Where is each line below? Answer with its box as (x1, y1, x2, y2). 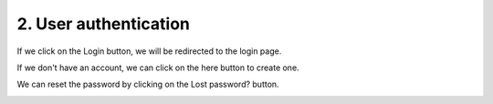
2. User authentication (16, 14, 191, 34)
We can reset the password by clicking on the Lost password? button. (16, 78, 279, 90)
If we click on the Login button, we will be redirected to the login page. (16, 46, 282, 57)
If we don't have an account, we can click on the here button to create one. (16, 62, 300, 73)
